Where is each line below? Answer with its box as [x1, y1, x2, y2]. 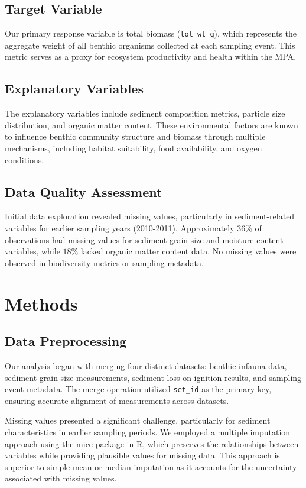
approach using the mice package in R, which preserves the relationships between [5, 437, 299, 450]
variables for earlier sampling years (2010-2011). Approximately [5, 222, 235, 234]
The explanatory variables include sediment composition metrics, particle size [5, 107, 285, 119]
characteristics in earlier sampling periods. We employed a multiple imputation [5, 426, 291, 438]
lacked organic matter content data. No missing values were [80, 245, 297, 257]
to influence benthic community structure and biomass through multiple [5, 130, 266, 143]
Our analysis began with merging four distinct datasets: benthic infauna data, [5, 359, 287, 371]
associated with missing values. [5, 472, 117, 484]
